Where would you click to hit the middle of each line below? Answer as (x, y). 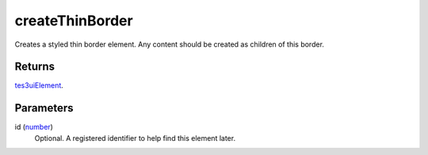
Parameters (44, 108)
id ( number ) (34, 127)
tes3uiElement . (39, 85)
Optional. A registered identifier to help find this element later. (135, 138)
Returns (35, 67)
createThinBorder (74, 21)
